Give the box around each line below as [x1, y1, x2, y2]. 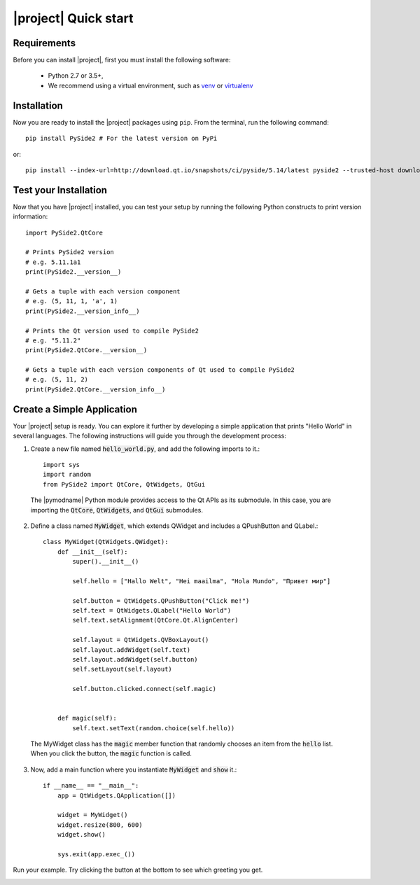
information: [13, 212, 48, 221]
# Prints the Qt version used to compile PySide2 [25, 326, 199, 335]
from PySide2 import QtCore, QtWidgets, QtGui [43, 480, 206, 488]
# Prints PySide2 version [25, 249, 115, 256]
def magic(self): [57, 714, 117, 723]
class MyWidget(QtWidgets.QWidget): [43, 538, 169, 546]
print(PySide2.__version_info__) [25, 307, 140, 315]
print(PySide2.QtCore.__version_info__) [25, 385, 166, 393]
